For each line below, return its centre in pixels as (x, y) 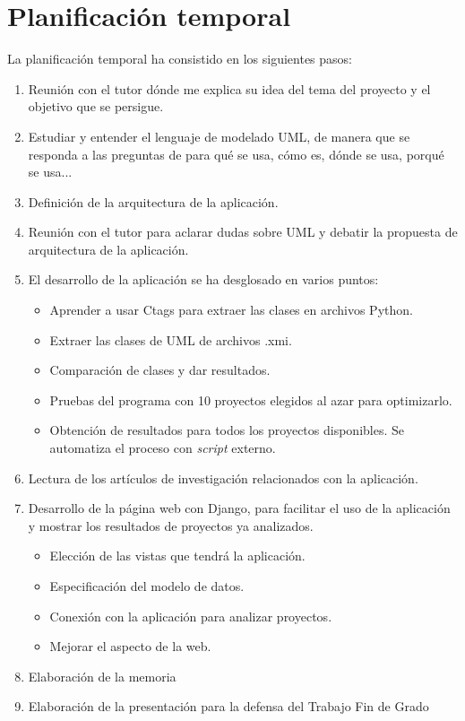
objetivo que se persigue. (96, 106)
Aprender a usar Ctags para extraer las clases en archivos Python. (231, 310)
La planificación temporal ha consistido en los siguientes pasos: (180, 59)
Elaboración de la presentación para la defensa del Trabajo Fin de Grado (228, 706)
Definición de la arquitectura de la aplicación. (153, 201)
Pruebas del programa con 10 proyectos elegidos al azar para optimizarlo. (251, 400)
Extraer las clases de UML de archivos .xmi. (171, 339)
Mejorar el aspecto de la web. (130, 646)
